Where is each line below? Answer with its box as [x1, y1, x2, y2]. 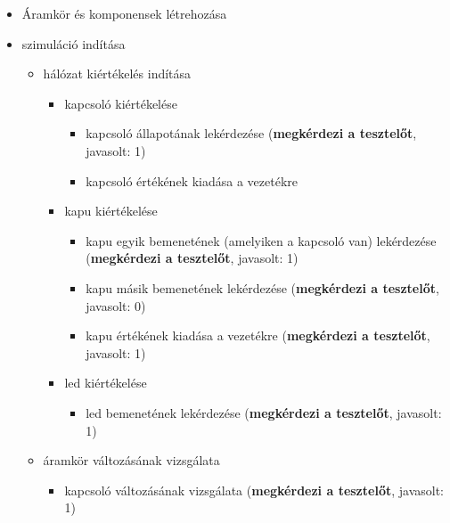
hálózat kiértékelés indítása [43, 64, 192, 83]
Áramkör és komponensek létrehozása [21, 4, 227, 22]
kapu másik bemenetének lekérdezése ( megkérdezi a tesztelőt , [86, 278, 439, 297]
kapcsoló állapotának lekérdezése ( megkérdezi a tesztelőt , [86, 124, 417, 143]
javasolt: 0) [86, 296, 146, 315]
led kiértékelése [64, 373, 147, 392]
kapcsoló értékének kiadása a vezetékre [86, 171, 298, 190]
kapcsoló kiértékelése [64, 94, 177, 112]
